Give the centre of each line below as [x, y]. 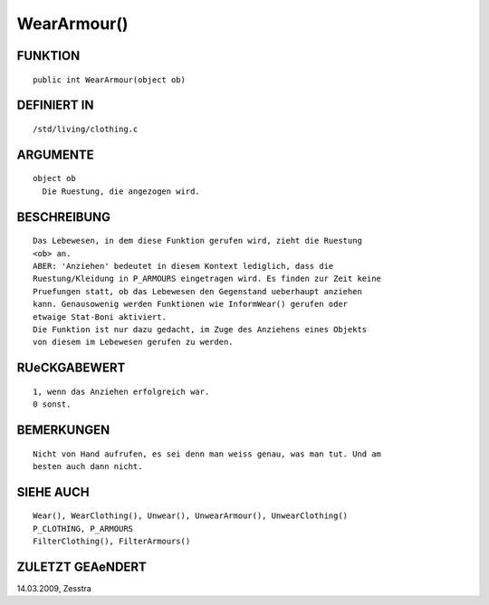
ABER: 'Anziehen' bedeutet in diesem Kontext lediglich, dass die [183, 266]
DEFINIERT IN [55, 106]
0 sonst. [52, 404]
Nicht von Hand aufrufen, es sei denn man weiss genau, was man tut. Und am [207, 454]
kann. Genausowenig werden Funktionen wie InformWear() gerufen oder [191, 304]
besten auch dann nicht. [88, 466]
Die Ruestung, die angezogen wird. [121, 191]
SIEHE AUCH [53, 492]
